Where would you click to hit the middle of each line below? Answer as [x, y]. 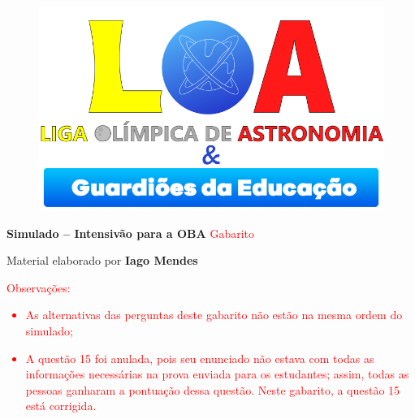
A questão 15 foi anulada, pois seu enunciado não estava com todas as [200, 358]
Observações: [39, 287]
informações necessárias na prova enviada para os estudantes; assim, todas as [217, 374]
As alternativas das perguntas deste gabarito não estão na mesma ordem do [214, 315]
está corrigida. [61, 406]
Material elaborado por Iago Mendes [102, 260]
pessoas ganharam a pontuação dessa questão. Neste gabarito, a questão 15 [213, 389]
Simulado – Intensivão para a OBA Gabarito [131, 233]
